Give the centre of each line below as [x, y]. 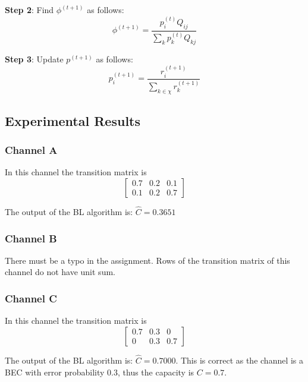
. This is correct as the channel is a [240, 360]
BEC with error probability [55, 372]
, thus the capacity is [156, 372]
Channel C [31, 298]
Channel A [31, 149]
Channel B [31, 238]
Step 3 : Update [34, 59]
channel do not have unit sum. [60, 272]
